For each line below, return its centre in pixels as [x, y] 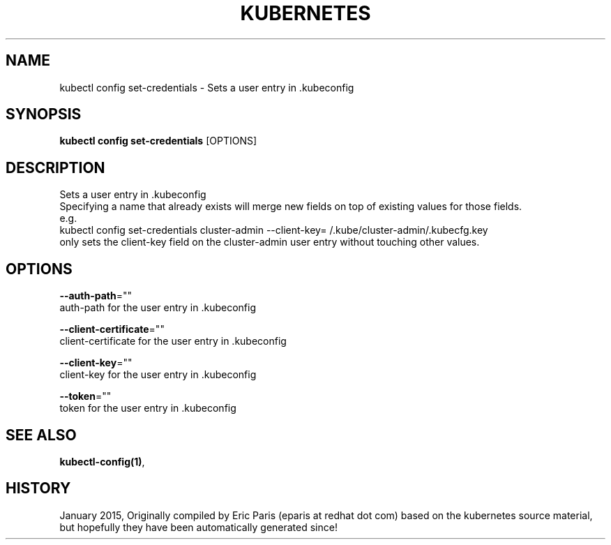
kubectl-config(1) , [102, 461]
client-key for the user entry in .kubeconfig [158, 375]
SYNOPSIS [44, 114]
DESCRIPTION [55, 167]
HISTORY [38, 488]
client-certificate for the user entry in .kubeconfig [173, 341]
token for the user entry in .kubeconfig [148, 408]
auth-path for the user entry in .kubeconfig [158, 308]
